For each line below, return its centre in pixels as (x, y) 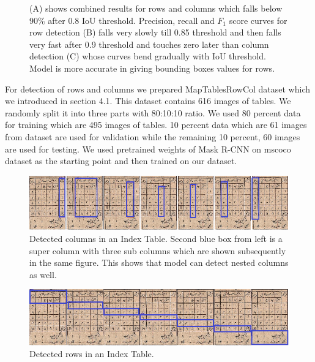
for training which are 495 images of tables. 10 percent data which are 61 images (156, 125)
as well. (43, 274)
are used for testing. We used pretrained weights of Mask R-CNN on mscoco (148, 149)
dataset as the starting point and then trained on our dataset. (121, 161)
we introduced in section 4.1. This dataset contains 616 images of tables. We (148, 101)
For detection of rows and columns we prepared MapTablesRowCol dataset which (157, 89)
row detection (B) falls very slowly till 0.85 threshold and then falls (155, 32)
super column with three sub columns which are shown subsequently (158, 250)
